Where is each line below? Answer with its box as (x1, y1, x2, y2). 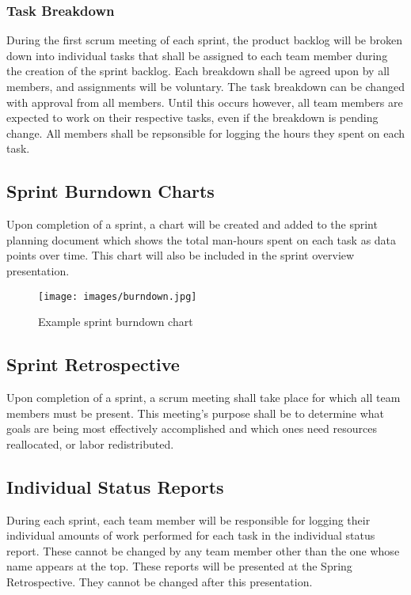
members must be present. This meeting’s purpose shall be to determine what (6, 404, 385, 421)
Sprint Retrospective (6, 352, 180, 377)
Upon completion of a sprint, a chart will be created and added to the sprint (6, 216, 378, 233)
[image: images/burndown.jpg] (38, 290, 197, 302)
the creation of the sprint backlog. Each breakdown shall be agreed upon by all (6, 63, 390, 79)
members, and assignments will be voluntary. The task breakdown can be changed (6, 78, 405, 94)
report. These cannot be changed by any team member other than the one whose (6, 542, 400, 559)
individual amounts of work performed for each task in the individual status (6, 527, 375, 544)
